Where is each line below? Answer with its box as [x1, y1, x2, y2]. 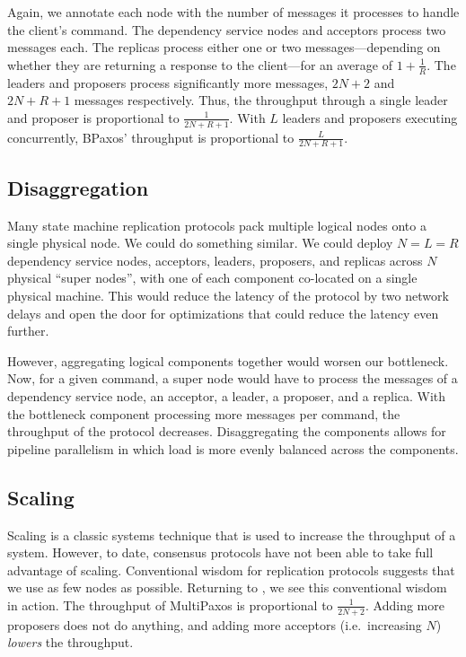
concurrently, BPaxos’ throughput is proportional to [7, 127, 295, 146]
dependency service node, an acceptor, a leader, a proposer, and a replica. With [7, 387, 446, 405]
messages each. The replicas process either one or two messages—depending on [7, 38, 441, 57]
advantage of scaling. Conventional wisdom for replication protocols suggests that [7, 560, 455, 579]
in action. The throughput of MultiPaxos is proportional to [7, 595, 333, 614]
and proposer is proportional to [7, 108, 180, 127]
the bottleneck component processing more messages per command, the [7, 404, 400, 423]
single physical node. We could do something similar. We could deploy [7, 233, 393, 252]
